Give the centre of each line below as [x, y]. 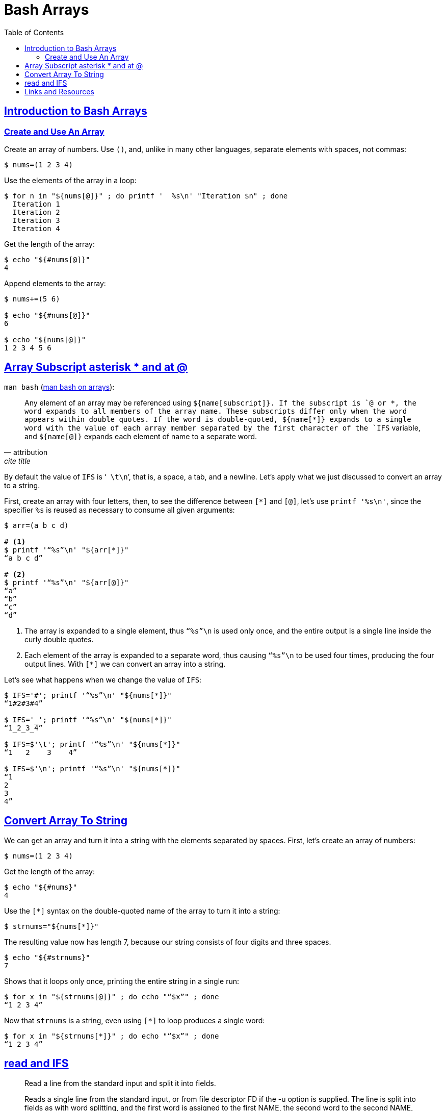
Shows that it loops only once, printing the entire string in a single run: [122, 981]
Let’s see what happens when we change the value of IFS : [103, 679]
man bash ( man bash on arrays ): [59, 387]
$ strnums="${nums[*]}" [51, 926]
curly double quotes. [59, 639]
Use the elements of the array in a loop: [70, 180]
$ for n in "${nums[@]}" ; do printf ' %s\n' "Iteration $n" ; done [146, 196]
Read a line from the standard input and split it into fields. [120, 1083]
